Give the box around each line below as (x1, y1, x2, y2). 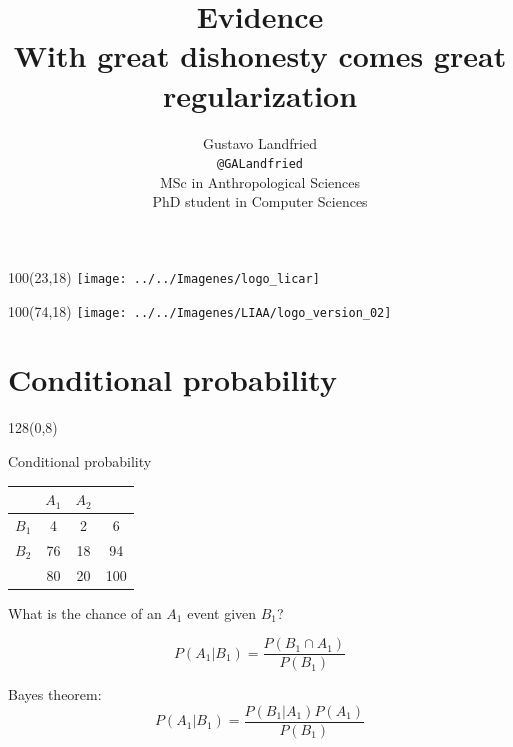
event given (187, 602, 257, 623)
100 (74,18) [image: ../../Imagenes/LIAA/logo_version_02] (8, 300, 392, 321)
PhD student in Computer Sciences (152, 191, 368, 212)
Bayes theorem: (8, 684, 102, 705)
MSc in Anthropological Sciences (159, 171, 361, 192)
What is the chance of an (8, 602, 162, 623)
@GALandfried (217, 157, 303, 172)
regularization (162, 74, 358, 115)
